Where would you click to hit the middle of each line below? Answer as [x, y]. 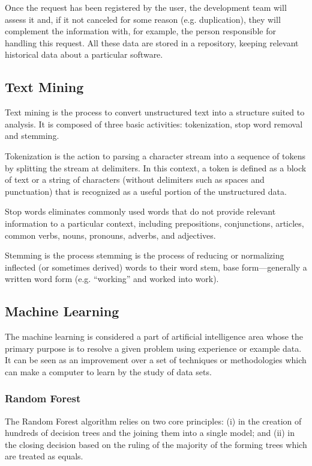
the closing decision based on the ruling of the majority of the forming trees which [156, 444]
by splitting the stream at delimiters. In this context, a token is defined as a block [156, 167]
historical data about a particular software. [84, 54]
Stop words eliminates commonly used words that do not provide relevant [140, 211]
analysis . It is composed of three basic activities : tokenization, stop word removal [154, 124]
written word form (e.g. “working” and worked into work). [112, 279]
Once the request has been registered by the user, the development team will [146, 7]
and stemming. [32, 136]
